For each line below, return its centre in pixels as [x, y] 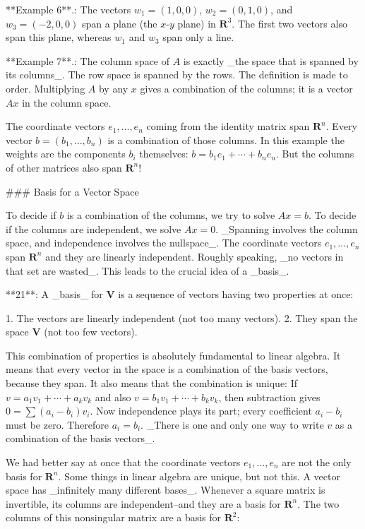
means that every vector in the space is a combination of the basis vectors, [167, 369]
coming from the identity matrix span [228, 126]
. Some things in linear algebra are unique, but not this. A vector [199, 476]
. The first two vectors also [289, 23]
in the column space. [67, 102]
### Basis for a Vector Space [72, 191]
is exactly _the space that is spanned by [271, 60]
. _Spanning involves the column [287, 228]
